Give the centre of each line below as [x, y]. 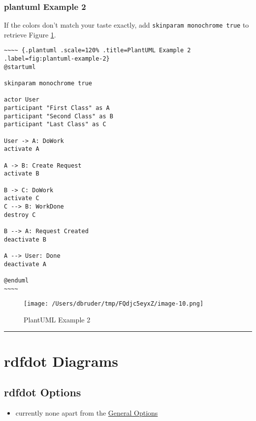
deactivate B [25, 239]
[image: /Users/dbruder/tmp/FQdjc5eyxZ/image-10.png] [114, 304]
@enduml [16, 280]
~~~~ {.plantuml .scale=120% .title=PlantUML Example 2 [97, 51]
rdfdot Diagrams [61, 361]
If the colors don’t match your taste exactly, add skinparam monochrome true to [127, 25]
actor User [22, 100]
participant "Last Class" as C [55, 124]
